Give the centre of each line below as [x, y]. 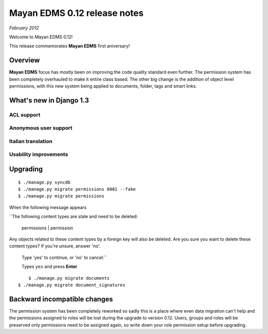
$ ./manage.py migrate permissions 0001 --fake [77, 189]
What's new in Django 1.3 [49, 100]
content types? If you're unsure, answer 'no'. [55, 246]
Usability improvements [39, 154]
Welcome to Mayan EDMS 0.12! [41, 37]
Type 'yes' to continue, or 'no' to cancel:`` [64, 257]
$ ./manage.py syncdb [44, 182]
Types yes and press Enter [49, 267]
